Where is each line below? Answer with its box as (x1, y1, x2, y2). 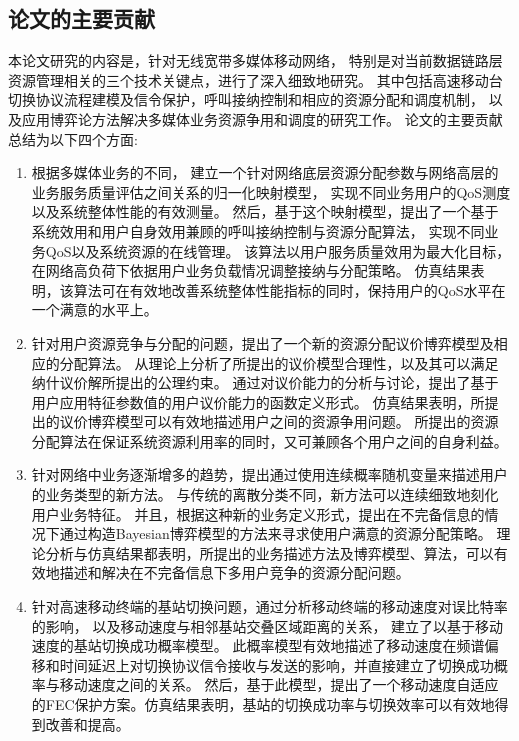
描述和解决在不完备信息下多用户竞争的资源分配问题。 (59, 562, 410, 583)
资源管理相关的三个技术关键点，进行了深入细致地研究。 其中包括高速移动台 (8, 69, 503, 90)
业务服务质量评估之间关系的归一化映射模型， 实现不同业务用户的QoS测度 (31, 181, 511, 202)
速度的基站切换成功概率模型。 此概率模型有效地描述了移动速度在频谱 (31, 635, 485, 656)
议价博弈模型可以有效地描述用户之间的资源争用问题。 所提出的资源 (59, 411, 499, 432)
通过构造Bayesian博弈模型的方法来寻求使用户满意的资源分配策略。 (59, 523, 492, 544)
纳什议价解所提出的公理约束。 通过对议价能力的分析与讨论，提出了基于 (31, 372, 499, 393)
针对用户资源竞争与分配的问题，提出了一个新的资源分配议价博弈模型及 (31, 332, 494, 353)
